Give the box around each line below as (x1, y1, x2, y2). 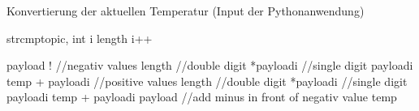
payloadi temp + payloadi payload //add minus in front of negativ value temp (6, 88, 397, 105)
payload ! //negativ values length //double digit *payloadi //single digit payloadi (6, 57, 413, 74)
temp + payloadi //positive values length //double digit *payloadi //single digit (6, 72, 408, 89)
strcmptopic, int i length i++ (6, 29, 153, 46)
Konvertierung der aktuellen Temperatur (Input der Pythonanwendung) (6, 2, 365, 19)
